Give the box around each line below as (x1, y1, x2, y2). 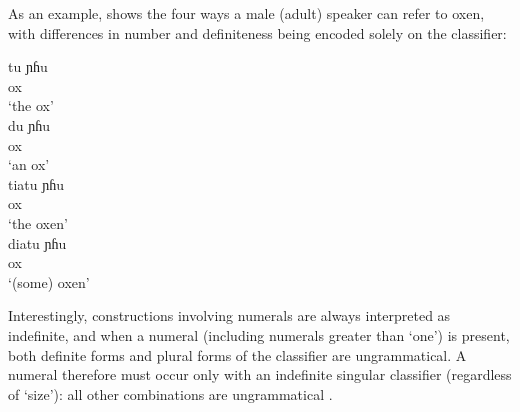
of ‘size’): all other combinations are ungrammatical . (8, 383, 333, 404)
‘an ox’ (8, 154, 50, 175)
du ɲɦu (8, 114, 51, 135)
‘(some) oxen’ (8, 271, 90, 292)
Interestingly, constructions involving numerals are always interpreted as (8, 305, 451, 326)
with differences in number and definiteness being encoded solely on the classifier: (8, 22, 507, 43)
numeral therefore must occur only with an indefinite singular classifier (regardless (8, 364, 512, 385)
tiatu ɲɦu (8, 173, 65, 194)
